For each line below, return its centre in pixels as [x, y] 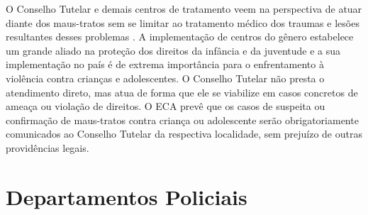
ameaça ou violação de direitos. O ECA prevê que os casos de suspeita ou [166, 106]
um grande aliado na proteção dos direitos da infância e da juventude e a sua [173, 50]
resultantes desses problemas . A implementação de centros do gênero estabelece [180, 37]
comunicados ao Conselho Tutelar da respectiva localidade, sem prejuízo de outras [184, 134]
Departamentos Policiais [127, 196]
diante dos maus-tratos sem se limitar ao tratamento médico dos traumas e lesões [183, 22]
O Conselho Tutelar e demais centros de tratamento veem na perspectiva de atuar [184, 9]
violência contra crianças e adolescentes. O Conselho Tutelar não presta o [165, 78]
